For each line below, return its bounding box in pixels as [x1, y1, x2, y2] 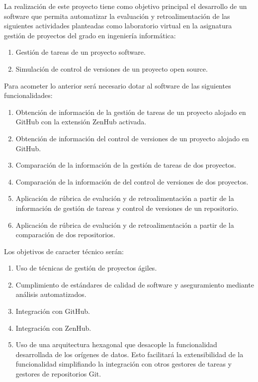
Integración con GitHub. [15, 306, 90, 316]
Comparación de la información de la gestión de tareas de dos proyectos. [15, 160, 236, 170]
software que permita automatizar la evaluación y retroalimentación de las [4, 10, 230, 21]
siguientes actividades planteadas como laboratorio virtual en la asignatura [4, 20, 232, 31]
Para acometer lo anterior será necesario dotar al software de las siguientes [4, 80, 231, 91]
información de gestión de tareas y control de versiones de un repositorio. [15, 202, 239, 213]
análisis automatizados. [15, 289, 86, 299]
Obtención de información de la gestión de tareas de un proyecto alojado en [15, 106, 246, 117]
